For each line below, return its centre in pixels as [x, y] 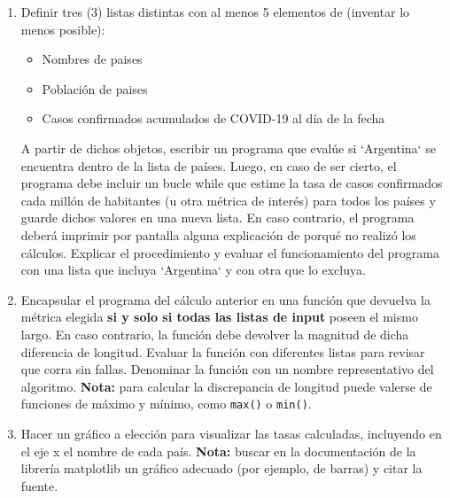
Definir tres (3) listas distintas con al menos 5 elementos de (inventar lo [215, 12]
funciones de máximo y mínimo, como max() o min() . [166, 404]
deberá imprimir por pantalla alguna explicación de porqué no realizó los [218, 234]
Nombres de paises [92, 59]
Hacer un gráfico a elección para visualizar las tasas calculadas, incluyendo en [231, 433]
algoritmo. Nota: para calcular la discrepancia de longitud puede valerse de [226, 386]
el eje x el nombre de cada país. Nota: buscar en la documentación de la [218, 451]
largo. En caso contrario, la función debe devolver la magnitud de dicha [215, 334]
